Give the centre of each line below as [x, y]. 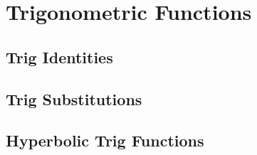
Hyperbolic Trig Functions [105, 140]
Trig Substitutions [74, 98]
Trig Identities [59, 57]
